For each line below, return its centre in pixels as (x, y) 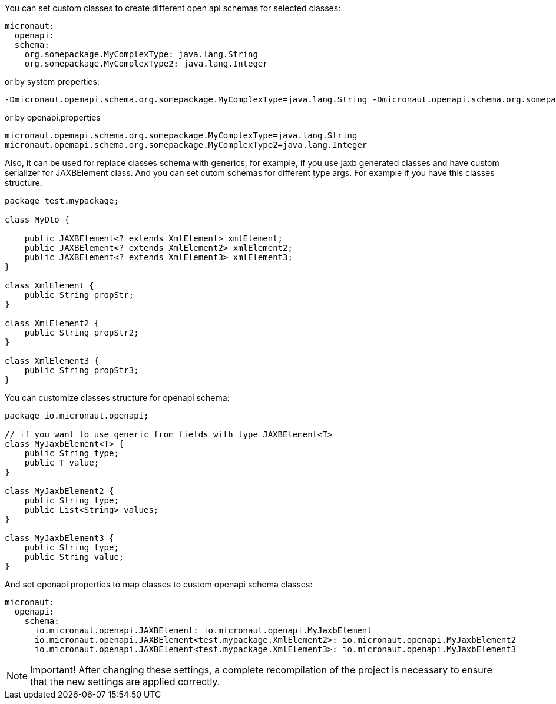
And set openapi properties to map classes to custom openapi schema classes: (159, 584)
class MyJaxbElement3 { (59, 538)
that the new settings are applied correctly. (125, 682)
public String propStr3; (82, 370)
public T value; (62, 463)
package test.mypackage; (62, 201)
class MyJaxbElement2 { (59, 491)
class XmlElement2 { (52, 323)
